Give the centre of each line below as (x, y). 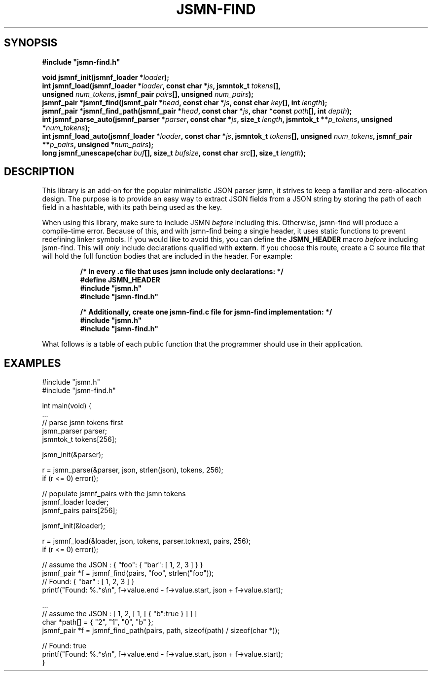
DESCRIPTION (39, 172)
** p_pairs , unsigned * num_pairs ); (98, 144)
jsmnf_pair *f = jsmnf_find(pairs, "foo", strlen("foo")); (128, 573)
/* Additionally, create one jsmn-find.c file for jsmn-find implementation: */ (206, 312)
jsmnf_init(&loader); (74, 526)
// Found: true (64, 646)
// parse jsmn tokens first (83, 423)
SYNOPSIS (31, 43)
